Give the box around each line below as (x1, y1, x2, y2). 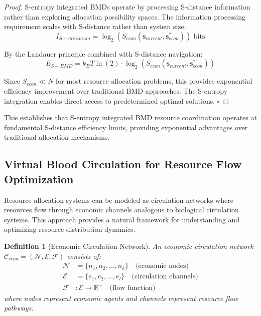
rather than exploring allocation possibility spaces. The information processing (4, 11, 245, 22)
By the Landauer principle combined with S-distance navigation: (4, 48, 203, 59)
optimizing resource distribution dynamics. (4, 224, 136, 234)
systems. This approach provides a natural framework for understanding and (4, 214, 239, 224)
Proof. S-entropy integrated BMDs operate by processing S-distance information (4, 2, 250, 12)
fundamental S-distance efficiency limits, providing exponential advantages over (4, 122, 248, 132)
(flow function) (109, 284, 156, 291)
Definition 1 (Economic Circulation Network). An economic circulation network (4, 240, 253, 251)
